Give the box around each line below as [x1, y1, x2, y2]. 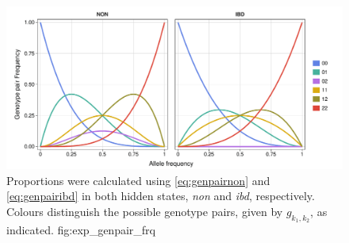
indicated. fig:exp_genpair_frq [6, 221, 155, 237]
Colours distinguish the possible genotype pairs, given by [6, 202, 283, 219]
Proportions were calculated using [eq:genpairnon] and [6, 172, 270, 188]
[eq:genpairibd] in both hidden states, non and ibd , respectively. [6, 187, 315, 204]
